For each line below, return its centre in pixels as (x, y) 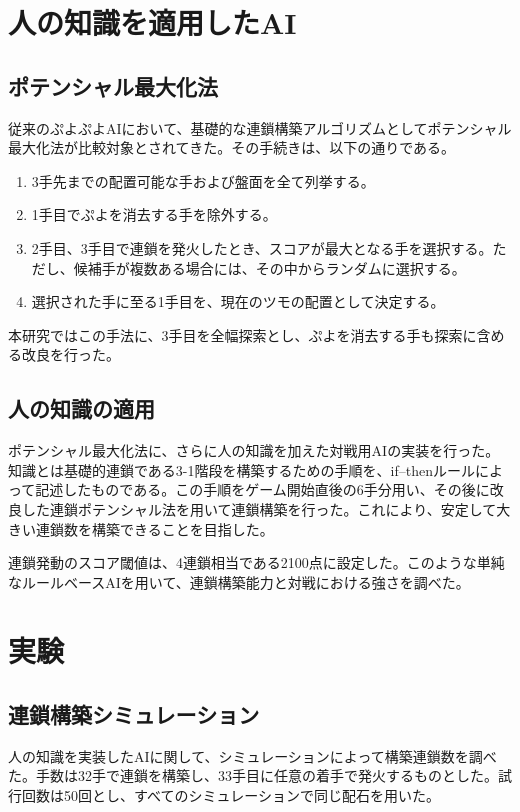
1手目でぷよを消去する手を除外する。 (154, 214)
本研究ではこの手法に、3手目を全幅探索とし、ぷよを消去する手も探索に (242, 334)
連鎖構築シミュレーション (134, 714)
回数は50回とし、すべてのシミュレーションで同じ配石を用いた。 (230, 795)
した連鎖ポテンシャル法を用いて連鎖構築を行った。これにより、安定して (259, 508)
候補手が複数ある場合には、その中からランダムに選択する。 (269, 267)
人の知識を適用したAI (152, 22)
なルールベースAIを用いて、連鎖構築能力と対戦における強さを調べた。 (239, 581)
